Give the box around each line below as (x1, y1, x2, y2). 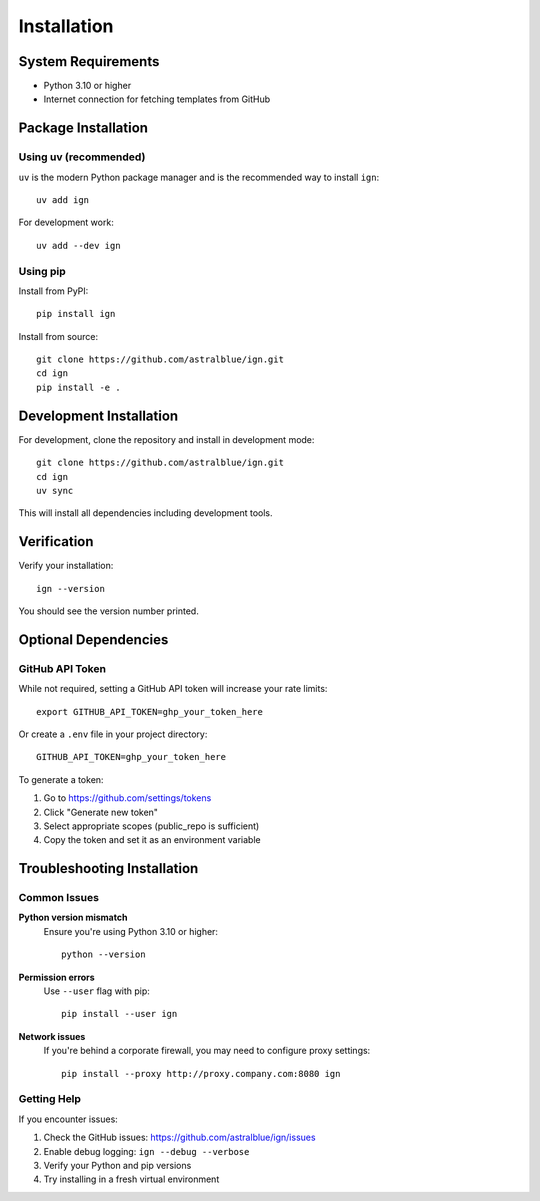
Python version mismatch (18, 911, 128, 924)
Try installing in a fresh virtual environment (43, 1173, 220, 1185)
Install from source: (18, 330, 99, 342)
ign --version (36, 583, 105, 594)
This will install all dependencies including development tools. (18, 507, 274, 519)
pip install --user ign (61, 1008, 178, 1020)
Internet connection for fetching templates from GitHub (43, 93, 271, 105)
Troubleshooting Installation (18, 860, 199, 877)
